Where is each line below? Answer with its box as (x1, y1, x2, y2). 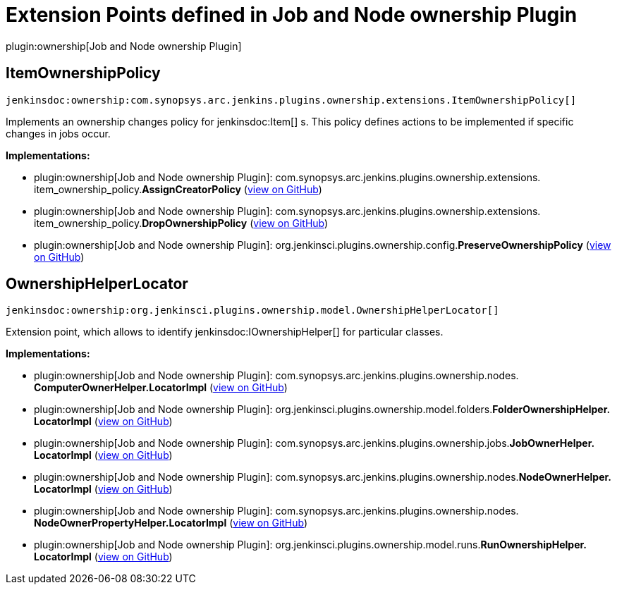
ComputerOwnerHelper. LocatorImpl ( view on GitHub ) (34, 381, 288, 394)
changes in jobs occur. (6, 127, 111, 140)
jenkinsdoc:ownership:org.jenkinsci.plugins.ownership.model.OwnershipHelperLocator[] (6, 305, 499, 316)
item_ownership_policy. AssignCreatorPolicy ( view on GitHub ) (34, 183, 322, 195)
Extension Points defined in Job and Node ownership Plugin (6, 3, 578, 27)
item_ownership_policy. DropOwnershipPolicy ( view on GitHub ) (34, 216, 329, 229)
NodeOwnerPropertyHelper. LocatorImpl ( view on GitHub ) (34, 517, 308, 529)
